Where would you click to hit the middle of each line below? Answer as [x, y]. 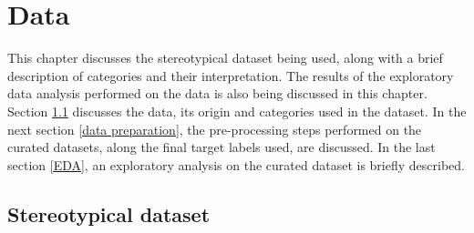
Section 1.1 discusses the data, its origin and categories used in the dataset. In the [237, 111]
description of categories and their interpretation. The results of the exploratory [231, 75]
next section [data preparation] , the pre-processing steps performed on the [215, 129]
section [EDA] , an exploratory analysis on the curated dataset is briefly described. [236, 164]
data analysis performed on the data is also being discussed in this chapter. [217, 93]
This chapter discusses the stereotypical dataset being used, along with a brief [225, 58]
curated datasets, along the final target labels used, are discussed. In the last [222, 147]
